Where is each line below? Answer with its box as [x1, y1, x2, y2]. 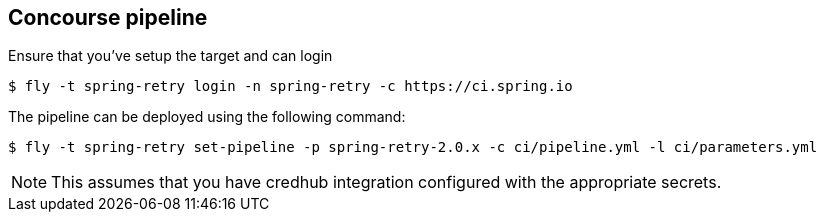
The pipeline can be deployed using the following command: [8, 108, 406, 126]
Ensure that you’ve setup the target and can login [8, 47, 333, 65]
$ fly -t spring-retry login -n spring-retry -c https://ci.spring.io [8, 78, 573, 95]
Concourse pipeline [8, 5, 208, 30]
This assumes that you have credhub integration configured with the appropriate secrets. [51, 172, 722, 193]
